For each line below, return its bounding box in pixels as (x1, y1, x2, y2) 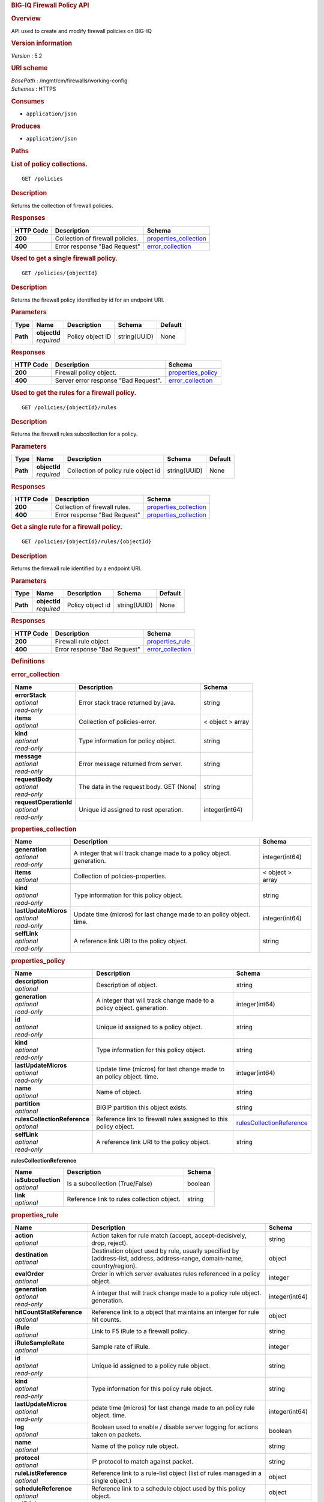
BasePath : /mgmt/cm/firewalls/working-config (11, 77, 128, 84)
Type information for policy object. (79, 737, 176, 745)
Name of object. (96, 1087, 142, 1096)
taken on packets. (91, 1430, 142, 1438)
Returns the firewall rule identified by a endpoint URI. (11, 565, 142, 572)
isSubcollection (14, 1176, 61, 1184)
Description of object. (96, 981, 158, 989)
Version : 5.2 (11, 52, 43, 59)
